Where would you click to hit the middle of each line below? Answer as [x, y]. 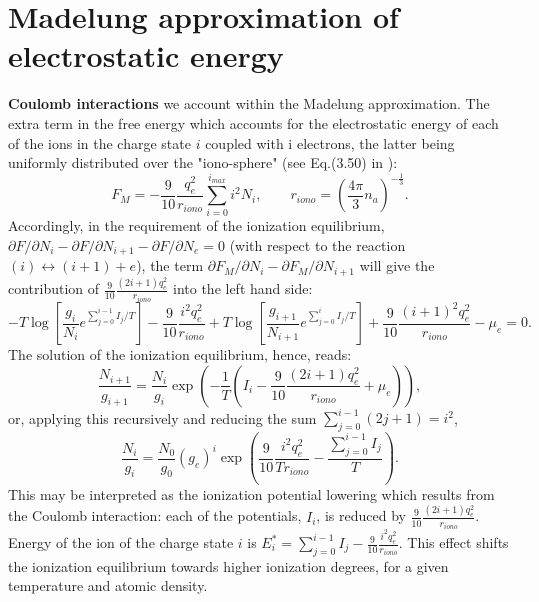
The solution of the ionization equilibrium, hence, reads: [180, 354]
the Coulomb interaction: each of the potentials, [155, 515]
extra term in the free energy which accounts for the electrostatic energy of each [253, 122]
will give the [397, 265]
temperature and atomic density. [108, 585]
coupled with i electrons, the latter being [330, 142]
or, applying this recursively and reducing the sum [162, 417]
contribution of [54, 288]
